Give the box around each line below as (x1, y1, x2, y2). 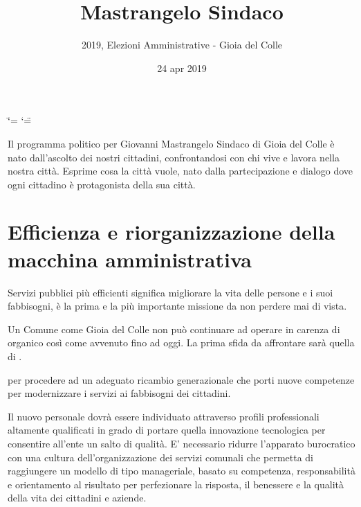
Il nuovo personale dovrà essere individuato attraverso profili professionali (8, 409, 320, 423)
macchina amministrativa (8, 244, 252, 273)
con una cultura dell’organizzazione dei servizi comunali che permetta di (8, 450, 314, 464)
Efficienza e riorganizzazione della (8, 217, 335, 246)
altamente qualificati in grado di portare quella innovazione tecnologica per (8, 423, 326, 437)
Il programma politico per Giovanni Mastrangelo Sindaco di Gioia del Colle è (8, 136, 335, 150)
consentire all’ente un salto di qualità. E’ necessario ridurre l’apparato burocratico (8, 436, 355, 450)
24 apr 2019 (157, 60, 207, 75)
